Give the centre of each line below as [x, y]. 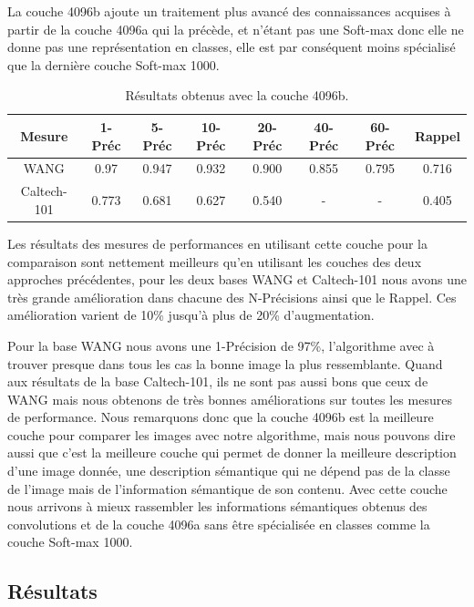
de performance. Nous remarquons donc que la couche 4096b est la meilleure [221, 417]
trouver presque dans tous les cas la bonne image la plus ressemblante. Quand [225, 363]
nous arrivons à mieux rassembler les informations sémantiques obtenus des [217, 506]
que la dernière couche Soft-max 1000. [113, 64]
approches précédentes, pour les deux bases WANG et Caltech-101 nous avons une [237, 279]
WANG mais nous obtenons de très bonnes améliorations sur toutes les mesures [230, 399]
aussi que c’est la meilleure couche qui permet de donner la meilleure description [232, 453]
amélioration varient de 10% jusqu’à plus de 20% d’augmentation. [191, 315]
